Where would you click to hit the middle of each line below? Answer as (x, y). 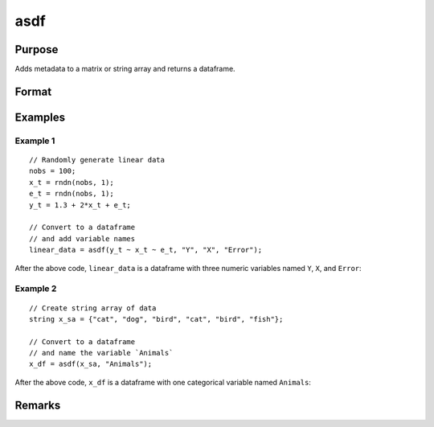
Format (33, 91)
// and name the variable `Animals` (101, 353)
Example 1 (35, 141)
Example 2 (36, 289)
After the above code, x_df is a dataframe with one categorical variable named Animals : (163, 382)
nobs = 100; (53, 171)
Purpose (37, 49)
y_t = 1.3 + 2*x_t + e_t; (80, 205)
